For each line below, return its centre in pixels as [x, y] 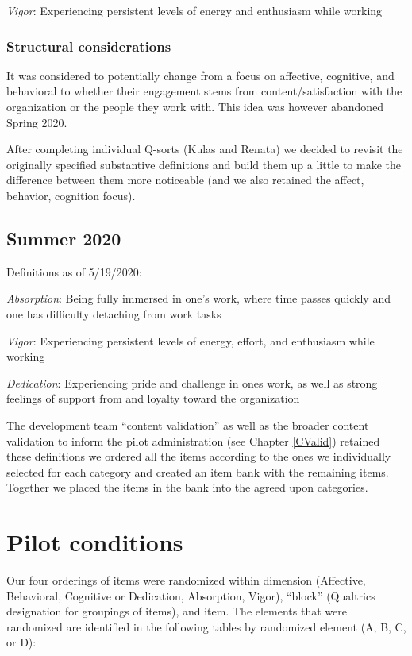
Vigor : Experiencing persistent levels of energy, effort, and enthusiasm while [191, 340]
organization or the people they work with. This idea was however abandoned [195, 106]
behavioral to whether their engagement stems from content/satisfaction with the [204, 91]
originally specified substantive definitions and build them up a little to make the [204, 164]
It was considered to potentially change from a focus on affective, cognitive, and [200, 75]
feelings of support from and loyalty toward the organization [153, 398]
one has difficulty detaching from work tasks [114, 313]
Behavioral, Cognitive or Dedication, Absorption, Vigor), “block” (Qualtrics [191, 595]
